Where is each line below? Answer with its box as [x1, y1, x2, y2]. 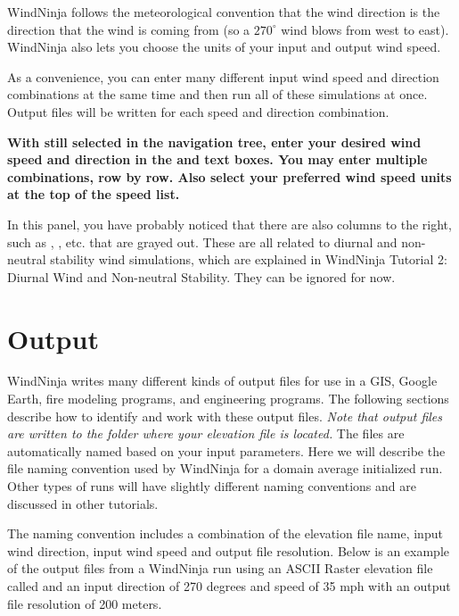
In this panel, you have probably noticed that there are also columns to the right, [7, 214, 452, 233]
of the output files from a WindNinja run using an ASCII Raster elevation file [7, 559, 433, 578]
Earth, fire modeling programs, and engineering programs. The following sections [7, 389, 449, 408]
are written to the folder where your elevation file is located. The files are [7, 424, 405, 443]
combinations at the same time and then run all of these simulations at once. [7, 85, 428, 104]
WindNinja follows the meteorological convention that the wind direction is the [7, 3, 440, 21]
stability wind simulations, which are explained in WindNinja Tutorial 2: [50, 250, 447, 269]
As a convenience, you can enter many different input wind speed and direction [7, 67, 439, 86]
